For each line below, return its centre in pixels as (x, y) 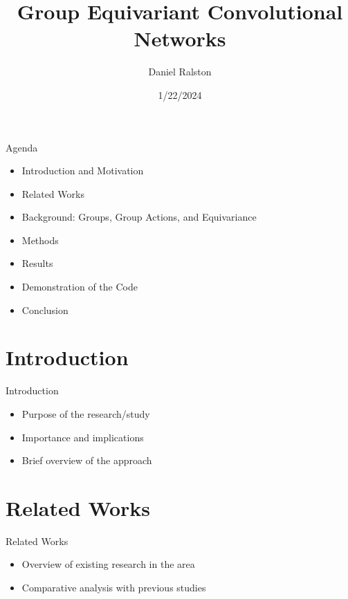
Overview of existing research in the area (108, 564)
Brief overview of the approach (87, 460)
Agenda (22, 147)
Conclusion (45, 310)
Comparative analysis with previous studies (114, 588)
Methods (40, 240)
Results (37, 263)
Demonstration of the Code (80, 287)
